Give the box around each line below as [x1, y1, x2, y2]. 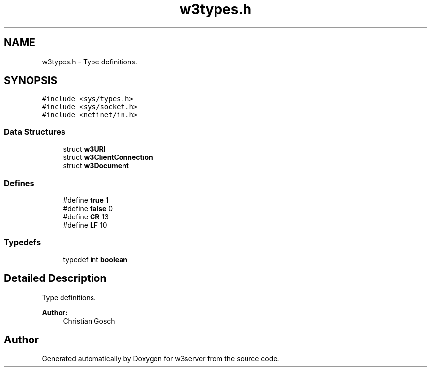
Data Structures [4, 126, 66, 137]
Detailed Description [4, 272, 107, 285]
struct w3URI [63, 145, 106, 154]
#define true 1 [63, 195, 109, 204]
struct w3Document [63, 161, 129, 170]
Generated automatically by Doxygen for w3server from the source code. [42, 354, 279, 363]
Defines [4, 178, 34, 188]
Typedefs [4, 237, 41, 247]
